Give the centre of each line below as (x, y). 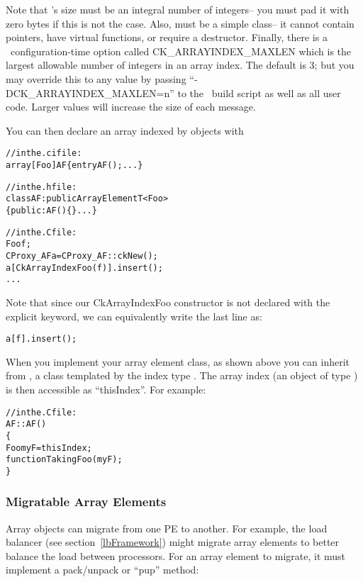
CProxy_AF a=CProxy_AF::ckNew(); (82, 256)
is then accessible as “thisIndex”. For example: (106, 389)
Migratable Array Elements (86, 502)
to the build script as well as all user (259, 93)
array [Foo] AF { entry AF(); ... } (74, 165)
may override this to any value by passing (96, 78)
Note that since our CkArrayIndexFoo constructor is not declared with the (168, 302)
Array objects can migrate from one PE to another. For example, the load (167, 528)
